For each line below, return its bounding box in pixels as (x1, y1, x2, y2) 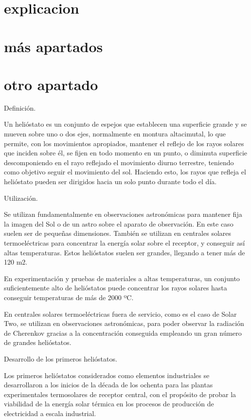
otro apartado (4, 74, 98, 94)
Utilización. (4, 192, 38, 203)
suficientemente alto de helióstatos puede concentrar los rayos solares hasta (4, 283, 227, 293)
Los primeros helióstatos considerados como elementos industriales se (4, 370, 210, 380)
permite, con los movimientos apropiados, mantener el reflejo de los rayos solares (4, 138, 244, 148)
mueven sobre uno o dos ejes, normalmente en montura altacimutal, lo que (4, 129, 226, 139)
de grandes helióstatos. (4, 337, 72, 347)
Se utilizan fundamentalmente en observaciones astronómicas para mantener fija (4, 209, 242, 219)
